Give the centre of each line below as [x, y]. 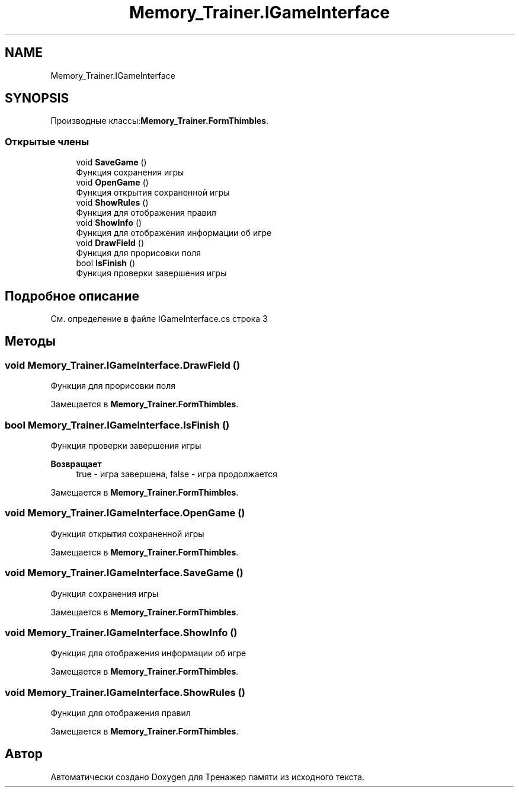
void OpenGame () [112, 183]
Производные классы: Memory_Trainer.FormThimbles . [160, 121]
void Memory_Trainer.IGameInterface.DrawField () [123, 365]
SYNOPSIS [37, 98]
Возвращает [76, 464]
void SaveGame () [111, 162]
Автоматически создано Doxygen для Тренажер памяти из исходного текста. [208, 777]
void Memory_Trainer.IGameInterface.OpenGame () [125, 513]
